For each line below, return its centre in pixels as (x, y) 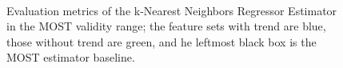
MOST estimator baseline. (71, 57)
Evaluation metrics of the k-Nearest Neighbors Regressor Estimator (172, 10)
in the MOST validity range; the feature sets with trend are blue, (166, 26)
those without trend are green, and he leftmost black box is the (162, 41)
